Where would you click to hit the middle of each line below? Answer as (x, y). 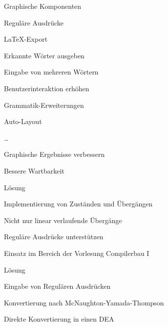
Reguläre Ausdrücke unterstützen (54, 237)
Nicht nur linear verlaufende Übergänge (63, 220)
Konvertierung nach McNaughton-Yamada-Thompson (84, 302)
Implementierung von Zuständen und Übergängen (78, 204)
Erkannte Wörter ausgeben (44, 55)
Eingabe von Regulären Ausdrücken (57, 286)
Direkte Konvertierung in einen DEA (59, 319)
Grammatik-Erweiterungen (44, 105)
